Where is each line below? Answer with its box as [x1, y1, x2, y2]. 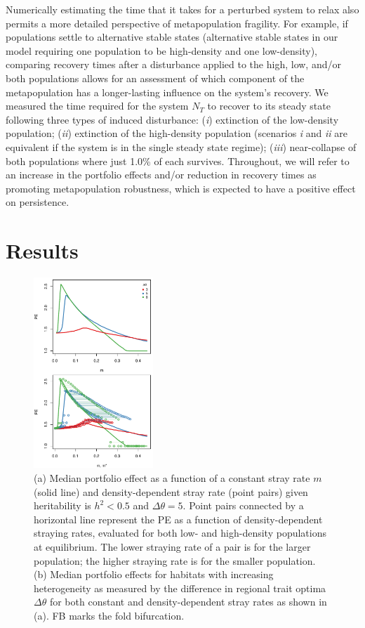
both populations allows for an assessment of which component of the [6, 70, 305, 85]
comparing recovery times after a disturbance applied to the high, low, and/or [6, 57, 341, 72]
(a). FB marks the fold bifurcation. [34, 608, 185, 622]
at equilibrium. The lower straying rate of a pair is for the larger [34, 539, 311, 554]
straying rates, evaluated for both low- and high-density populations [34, 525, 326, 540]
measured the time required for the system [6, 98, 189, 113]
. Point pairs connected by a [182, 498, 304, 513]
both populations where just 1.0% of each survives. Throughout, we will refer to [6, 153, 350, 168]
